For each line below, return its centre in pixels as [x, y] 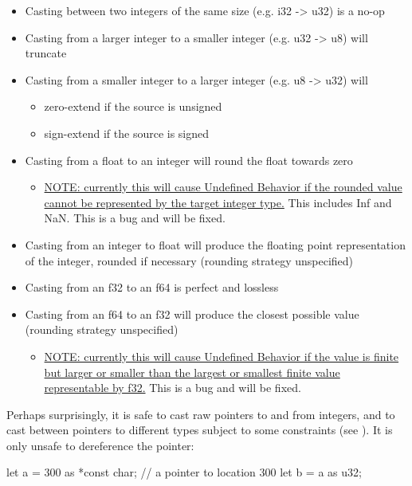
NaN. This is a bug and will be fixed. [135, 218]
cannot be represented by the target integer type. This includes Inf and [218, 202]
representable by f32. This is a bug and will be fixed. [173, 388]
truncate [46, 53]
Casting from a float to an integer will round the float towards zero [189, 160]
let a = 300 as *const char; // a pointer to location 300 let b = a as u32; [184, 472]
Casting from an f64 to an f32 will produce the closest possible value [192, 314]
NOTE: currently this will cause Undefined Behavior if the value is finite [222, 356]
